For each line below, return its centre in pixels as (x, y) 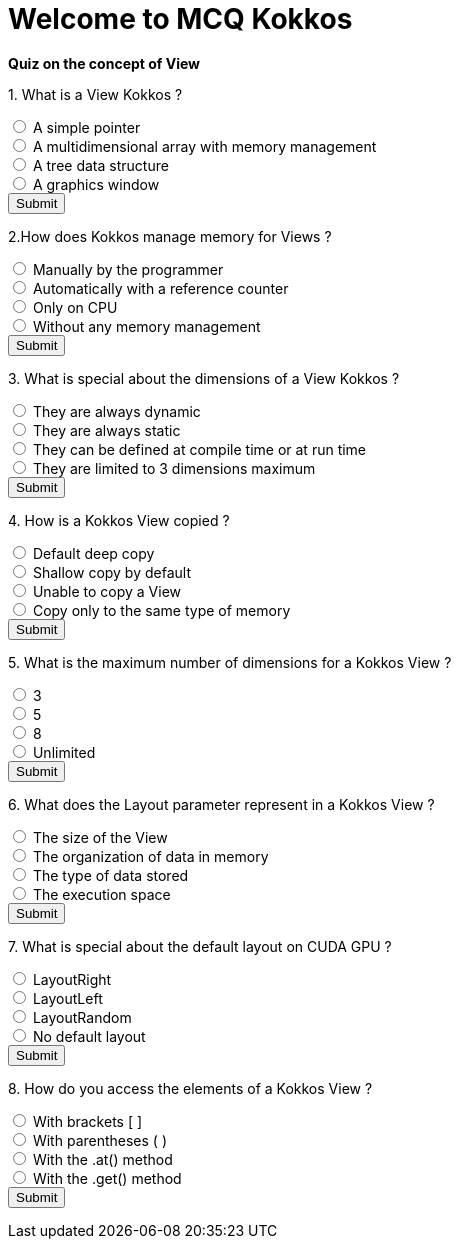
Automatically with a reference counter (160, 288)
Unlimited (64, 752)
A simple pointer (86, 127)
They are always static (106, 430)
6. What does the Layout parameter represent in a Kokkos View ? (221, 804)
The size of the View (100, 837)
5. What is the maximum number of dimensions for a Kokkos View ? (230, 662)
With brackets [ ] (87, 1121)
